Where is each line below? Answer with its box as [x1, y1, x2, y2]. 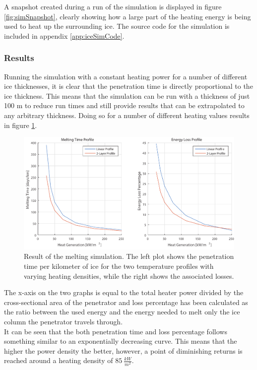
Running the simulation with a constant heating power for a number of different [4, 71, 248, 81]
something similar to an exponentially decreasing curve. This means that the [4, 336, 237, 346]
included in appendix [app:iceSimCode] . [4, 30, 125, 41]
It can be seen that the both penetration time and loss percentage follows [4, 326, 227, 336]
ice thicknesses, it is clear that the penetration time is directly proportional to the [4, 81, 253, 91]
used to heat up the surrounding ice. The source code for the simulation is [4, 21, 230, 31]
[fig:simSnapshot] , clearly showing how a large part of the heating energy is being [4, 11, 251, 21]
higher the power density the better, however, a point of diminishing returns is [4, 345, 243, 356]
